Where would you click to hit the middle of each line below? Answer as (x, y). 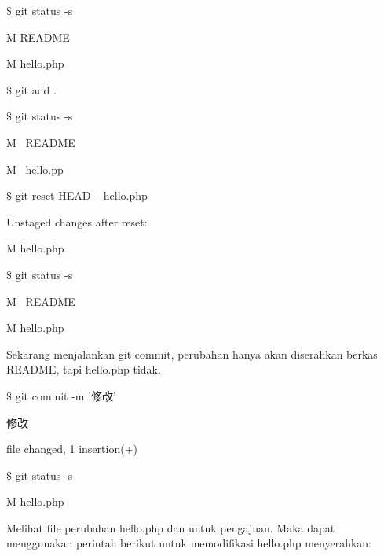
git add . (36, 89)
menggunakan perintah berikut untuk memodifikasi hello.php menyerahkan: (189, 543)
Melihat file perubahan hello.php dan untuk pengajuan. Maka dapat (171, 527)
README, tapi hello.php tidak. (84, 369)
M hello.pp (35, 169)
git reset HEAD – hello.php (81, 195)
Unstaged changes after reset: (77, 221)
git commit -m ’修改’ (66, 395)
